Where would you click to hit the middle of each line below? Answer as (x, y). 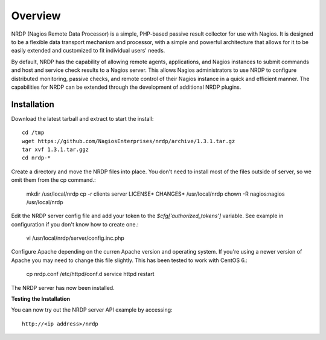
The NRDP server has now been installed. (63, 287)
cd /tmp (33, 133)
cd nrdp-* (36, 158)
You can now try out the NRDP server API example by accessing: (92, 310)
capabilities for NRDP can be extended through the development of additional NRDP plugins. (126, 87)
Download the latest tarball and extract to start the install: (82, 118)
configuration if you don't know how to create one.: (75, 224)
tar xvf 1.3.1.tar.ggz (56, 149)
